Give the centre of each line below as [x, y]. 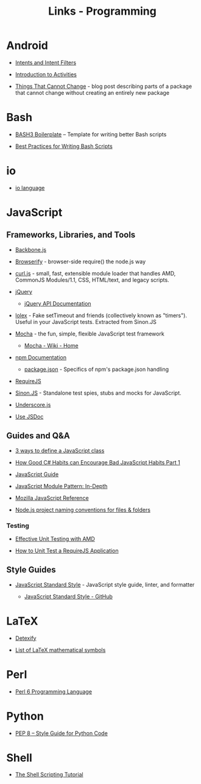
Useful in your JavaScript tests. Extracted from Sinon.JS [86, 321]
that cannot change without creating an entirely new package [92, 92]
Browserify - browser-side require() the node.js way [80, 262]
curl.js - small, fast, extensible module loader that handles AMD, [95, 273]
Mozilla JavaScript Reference [52, 498]
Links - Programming [102, 11]
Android [27, 46]
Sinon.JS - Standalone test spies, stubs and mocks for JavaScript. [98, 393]
